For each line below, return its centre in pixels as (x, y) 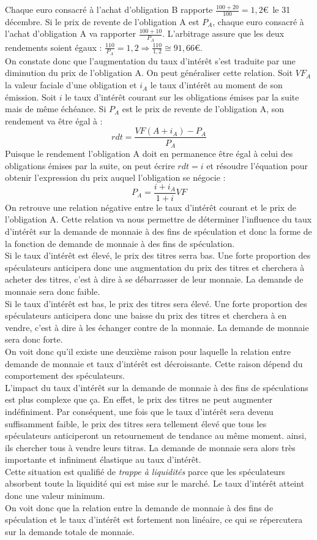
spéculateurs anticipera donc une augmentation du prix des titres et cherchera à (155, 267)
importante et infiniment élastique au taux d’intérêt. (103, 459)
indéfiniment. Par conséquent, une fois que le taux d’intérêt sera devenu (139, 411)
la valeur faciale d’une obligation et (71, 85)
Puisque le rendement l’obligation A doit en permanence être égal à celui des (149, 153)
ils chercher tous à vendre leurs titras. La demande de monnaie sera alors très (150, 447)
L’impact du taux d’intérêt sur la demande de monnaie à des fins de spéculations (157, 387)
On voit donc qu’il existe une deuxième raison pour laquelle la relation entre (148, 351)
